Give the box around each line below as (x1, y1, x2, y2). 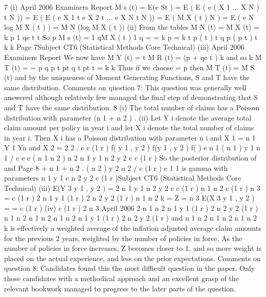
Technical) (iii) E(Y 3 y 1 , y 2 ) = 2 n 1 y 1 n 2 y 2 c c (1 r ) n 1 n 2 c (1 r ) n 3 (4, 182, 260, 193)
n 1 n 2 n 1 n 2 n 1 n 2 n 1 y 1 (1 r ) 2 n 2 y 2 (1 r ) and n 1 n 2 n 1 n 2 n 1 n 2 (4, 212, 257, 223)
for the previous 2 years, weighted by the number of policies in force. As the (4, 232, 242, 243)
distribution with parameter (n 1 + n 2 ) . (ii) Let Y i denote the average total (4, 112, 252, 123)
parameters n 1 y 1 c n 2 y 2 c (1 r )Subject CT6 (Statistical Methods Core (4, 172, 241, 183)
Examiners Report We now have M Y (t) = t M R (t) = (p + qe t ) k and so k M (4, 51, 262, 62)
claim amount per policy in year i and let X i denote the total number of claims (4, 122, 254, 133)
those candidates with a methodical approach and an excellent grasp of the (4, 273, 239, 284)
